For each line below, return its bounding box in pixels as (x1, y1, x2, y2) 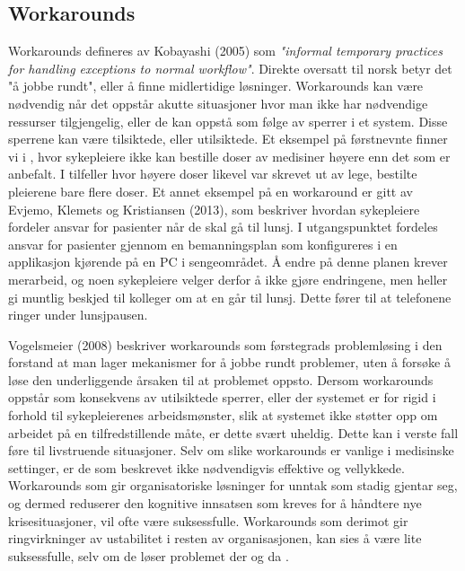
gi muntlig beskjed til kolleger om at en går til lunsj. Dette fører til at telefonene (8, 287, 452, 306)
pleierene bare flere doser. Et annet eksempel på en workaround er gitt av (8, 181, 413, 200)
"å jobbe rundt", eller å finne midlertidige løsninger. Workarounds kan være (8, 76, 424, 95)
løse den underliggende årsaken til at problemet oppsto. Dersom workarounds (8, 370, 434, 389)
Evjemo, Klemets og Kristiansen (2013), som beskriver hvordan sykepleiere (8, 199, 420, 218)
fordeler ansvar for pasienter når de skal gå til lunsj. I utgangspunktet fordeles (8, 217, 438, 236)
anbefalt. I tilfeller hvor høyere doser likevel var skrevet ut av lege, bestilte (8, 164, 417, 183)
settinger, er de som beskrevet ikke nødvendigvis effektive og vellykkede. (8, 458, 405, 477)
